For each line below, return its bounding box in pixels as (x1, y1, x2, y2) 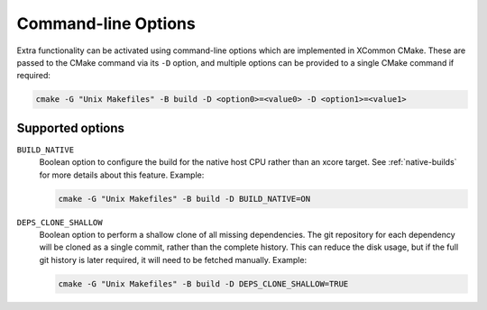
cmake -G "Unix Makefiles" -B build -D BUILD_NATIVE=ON (58, 194, 311, 204)
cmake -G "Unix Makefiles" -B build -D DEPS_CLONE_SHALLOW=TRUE (58, 278, 349, 288)
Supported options (16, 120, 125, 135)
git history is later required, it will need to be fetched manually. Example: (39, 254, 307, 265)
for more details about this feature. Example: (39, 169, 205, 180)
